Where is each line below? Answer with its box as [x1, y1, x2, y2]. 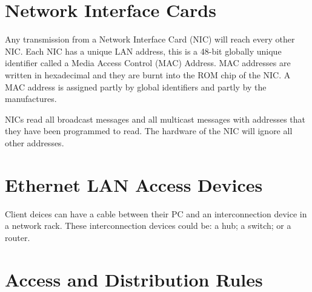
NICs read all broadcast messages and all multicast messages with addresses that [5, 112, 306, 125]
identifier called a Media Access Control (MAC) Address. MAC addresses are [5, 56, 291, 69]
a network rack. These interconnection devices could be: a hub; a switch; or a [5, 219, 291, 232]
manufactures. [5, 92, 57, 105]
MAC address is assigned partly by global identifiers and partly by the [5, 80, 267, 93]
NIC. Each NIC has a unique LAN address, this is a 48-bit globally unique [5, 44, 282, 57]
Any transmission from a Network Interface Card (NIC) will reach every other [5, 33, 295, 46]
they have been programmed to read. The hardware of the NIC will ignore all [5, 124, 293, 137]
